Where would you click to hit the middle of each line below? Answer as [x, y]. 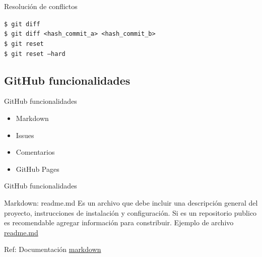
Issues [25, 135]
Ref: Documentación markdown [53, 249]
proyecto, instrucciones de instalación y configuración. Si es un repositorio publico [130, 212]
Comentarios [35, 152]
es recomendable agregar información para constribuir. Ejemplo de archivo [119, 222]
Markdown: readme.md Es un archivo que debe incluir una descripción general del [131, 202]
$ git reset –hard [35, 54]
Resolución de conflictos [41, 6]
